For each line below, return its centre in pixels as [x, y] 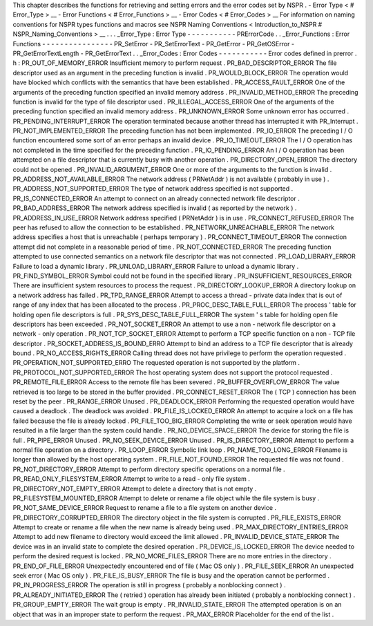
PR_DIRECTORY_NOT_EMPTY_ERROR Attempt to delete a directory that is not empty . [135, 489]
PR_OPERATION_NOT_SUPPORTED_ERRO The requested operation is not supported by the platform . [156, 363]
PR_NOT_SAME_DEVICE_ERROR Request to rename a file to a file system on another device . [144, 508]
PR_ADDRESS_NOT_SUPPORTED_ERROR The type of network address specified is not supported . [153, 189]
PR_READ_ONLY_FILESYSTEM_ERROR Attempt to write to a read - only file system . [131, 479]
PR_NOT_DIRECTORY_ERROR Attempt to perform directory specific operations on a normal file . [149, 469]
